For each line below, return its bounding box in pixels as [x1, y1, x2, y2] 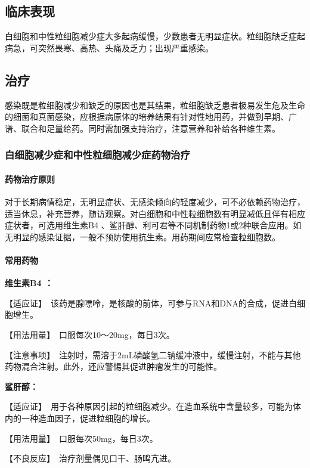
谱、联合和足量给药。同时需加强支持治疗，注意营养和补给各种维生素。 [5, 122, 280, 134]
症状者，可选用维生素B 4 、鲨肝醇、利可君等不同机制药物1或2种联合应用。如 [5, 219, 302, 231]
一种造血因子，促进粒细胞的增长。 [21, 411, 155, 424]
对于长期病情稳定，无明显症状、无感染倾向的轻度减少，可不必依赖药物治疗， [5, 196, 305, 208]
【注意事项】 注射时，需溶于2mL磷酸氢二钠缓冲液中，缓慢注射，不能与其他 [5, 348, 301, 361]
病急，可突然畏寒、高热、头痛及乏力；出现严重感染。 [5, 41, 213, 54]
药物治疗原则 [5, 172, 55, 185]
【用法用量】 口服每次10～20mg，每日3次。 [5, 328, 175, 340]
